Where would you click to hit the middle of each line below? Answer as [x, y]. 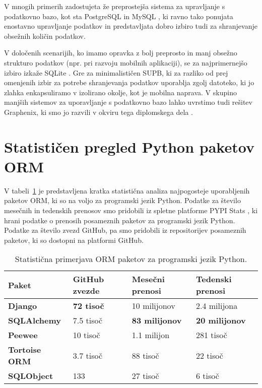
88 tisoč [145, 355]
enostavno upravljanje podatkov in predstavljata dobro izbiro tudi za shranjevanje [131, 26]
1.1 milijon [151, 335]
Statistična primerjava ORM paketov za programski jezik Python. [131, 259]
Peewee [23, 335]
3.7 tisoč [87, 355]
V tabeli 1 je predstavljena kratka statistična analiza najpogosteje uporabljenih [127, 190]
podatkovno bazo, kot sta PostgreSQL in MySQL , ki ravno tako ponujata [119, 16]
